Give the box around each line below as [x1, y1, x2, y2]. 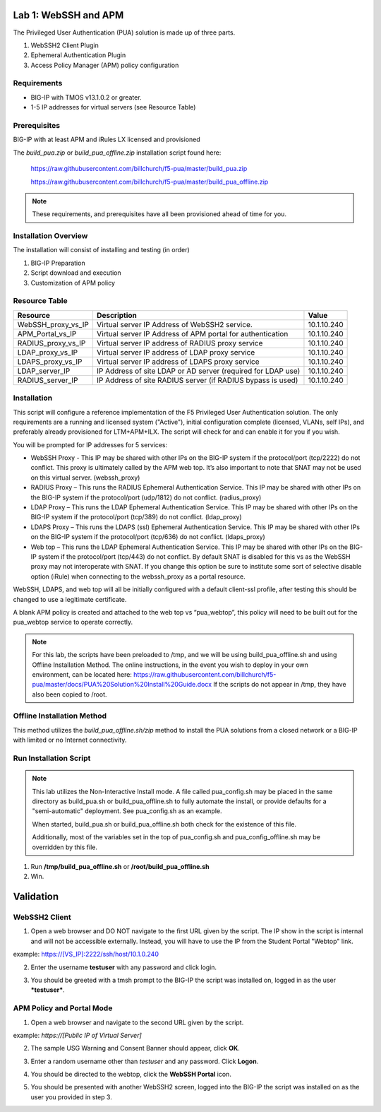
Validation [13, 891, 59, 903]
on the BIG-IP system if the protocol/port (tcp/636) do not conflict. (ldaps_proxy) [30, 533, 266, 541]
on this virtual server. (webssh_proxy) [30, 473, 140, 482]
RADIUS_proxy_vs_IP [17, 338, 86, 348]
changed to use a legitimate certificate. [13, 595, 127, 603]
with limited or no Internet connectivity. [13, 735, 127, 745]
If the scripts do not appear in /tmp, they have [212, 680, 346, 689]
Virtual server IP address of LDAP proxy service [96, 347, 255, 357]
